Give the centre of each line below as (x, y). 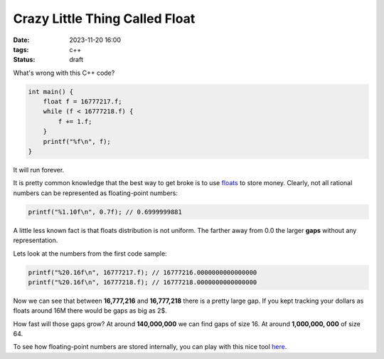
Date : (21, 40)
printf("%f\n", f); (77, 141)
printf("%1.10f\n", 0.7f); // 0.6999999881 (105, 212)
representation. (36, 240)
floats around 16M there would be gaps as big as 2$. (90, 311)
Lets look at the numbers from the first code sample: (90, 254)
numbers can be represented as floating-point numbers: (95, 193)
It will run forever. (39, 170)
